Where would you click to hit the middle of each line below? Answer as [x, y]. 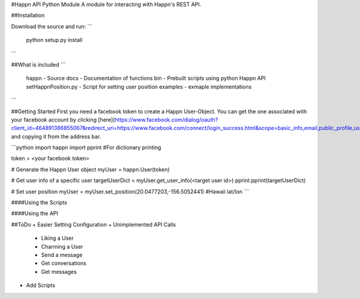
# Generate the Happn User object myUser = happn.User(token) [91, 169]
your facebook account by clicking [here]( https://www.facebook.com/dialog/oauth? [115, 119]
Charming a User [62, 246]
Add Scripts [40, 285]
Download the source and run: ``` [52, 26]
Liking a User [58, 238]
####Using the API [34, 213]
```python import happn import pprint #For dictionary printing [86, 147]
